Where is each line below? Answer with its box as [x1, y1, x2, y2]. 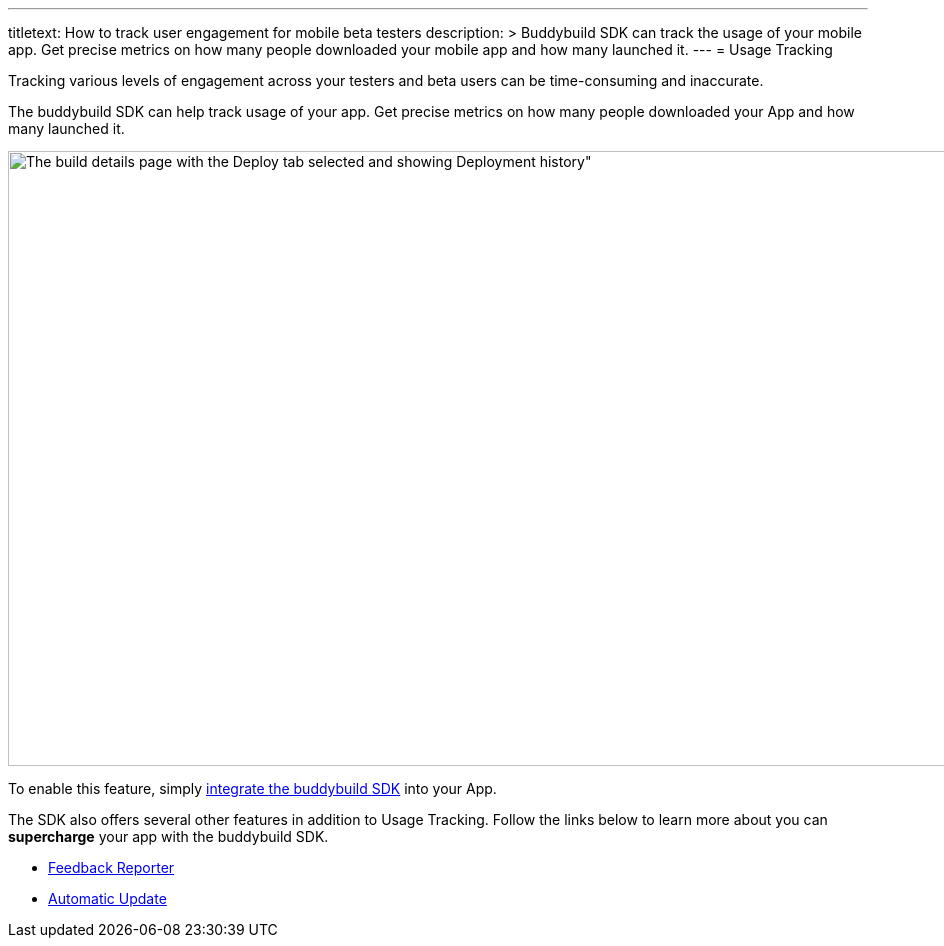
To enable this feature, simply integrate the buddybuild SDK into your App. [8, 780, 497, 797]
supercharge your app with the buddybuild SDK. [8, 828, 329, 845]
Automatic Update [48, 890, 167, 907]
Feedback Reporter [48, 859, 175, 876]
